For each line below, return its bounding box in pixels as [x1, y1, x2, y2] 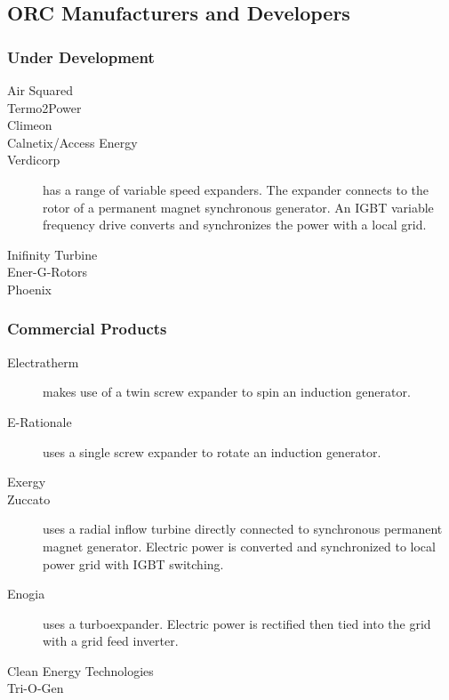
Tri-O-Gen [7, 679, 64, 697]
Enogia [7, 584, 45, 603]
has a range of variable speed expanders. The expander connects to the [43, 180, 429, 198]
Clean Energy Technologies [7, 661, 154, 680]
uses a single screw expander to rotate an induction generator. [43, 442, 381, 461]
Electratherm [7, 352, 79, 371]
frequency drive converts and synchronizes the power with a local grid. [43, 215, 427, 234]
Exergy [7, 472, 46, 491]
